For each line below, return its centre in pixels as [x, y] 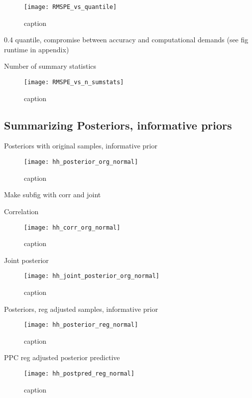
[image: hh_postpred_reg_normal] [79, 374]
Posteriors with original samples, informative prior [81, 146]
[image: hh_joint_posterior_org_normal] [92, 276]
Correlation [21, 211]
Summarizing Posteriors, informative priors [118, 125]
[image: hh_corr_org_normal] [72, 227]
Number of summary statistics [50, 66]
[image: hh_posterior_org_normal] [81, 162]
